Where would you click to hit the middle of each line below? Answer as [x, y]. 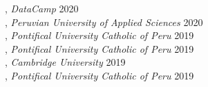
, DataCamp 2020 [42, 8]
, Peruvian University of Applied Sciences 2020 [104, 22]
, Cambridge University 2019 [65, 62]
